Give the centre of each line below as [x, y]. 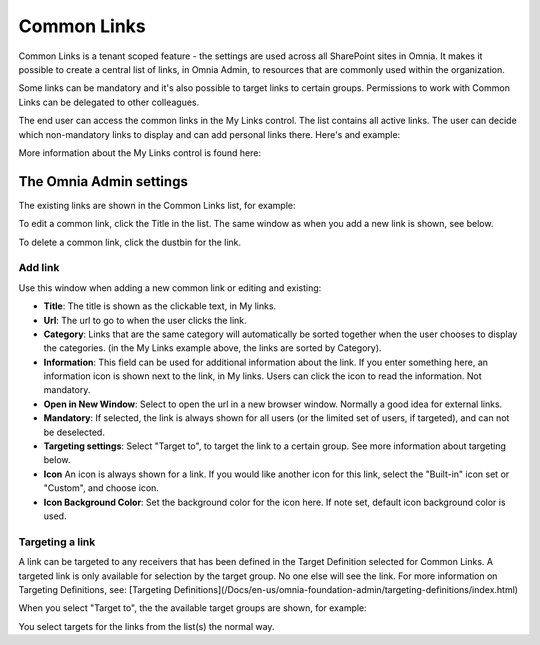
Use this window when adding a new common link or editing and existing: [170, 287]
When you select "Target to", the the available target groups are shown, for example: [192, 608]
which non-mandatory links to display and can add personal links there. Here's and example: [209, 134]
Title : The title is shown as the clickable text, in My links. [160, 306]
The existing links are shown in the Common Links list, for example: [157, 205]
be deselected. [74, 432]
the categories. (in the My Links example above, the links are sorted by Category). [212, 348]
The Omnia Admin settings [103, 181]
